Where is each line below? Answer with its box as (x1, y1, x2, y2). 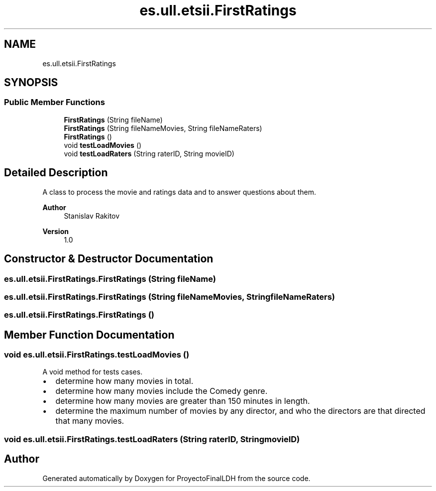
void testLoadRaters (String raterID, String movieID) (64, 149, 234, 158)
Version (42, 227, 69, 236)
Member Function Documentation (4, 328, 175, 341)
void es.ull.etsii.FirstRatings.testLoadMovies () (4, 350, 190, 360)
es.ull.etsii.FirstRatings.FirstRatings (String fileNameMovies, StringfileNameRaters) (4, 291, 335, 302)
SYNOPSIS (4, 76, 58, 89)
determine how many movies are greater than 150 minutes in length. (55, 396, 310, 406)
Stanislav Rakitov (64, 211, 120, 220)
